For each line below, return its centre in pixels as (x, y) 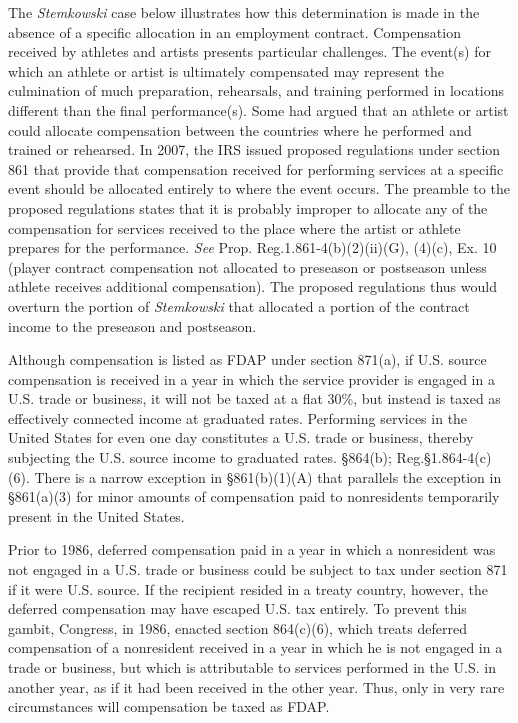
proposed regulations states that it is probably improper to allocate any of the (248, 207)
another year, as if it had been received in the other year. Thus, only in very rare (256, 686)
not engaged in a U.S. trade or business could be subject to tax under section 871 (258, 569)
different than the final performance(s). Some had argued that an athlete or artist (258, 109)
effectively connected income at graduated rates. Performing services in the (238, 417)
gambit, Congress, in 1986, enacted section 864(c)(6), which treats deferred (237, 627)
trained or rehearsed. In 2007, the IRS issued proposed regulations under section (254, 149)
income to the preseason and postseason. (132, 325)
